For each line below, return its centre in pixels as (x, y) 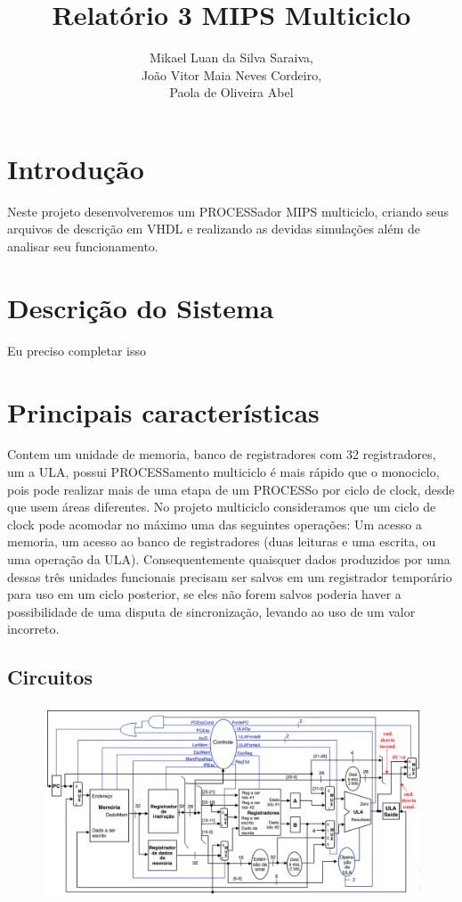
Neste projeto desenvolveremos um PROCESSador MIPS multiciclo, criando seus (228, 211)
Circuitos (50, 677)
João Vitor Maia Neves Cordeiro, (231, 74)
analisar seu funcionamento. (83, 246)
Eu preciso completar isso (77, 350)
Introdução (76, 168)
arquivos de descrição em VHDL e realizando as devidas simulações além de (214, 229)
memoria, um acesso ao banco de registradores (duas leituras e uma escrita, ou (222, 541)
